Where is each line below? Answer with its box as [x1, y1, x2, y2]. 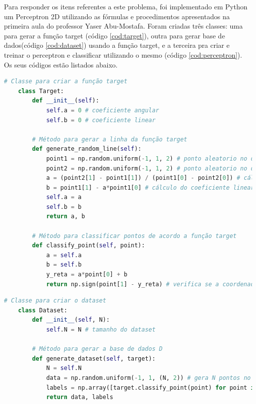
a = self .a [46, 251, 82, 259]
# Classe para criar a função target [4, 78, 128, 85]
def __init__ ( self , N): [32, 316, 110, 324]
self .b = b [46, 203, 82, 210]
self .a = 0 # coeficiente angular [46, 106, 160, 114]
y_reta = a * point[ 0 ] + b [46, 271, 128, 278]
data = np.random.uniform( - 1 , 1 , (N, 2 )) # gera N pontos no [46, 374, 251, 381]
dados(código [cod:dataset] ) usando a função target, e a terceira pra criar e [4, 40, 230, 50]
